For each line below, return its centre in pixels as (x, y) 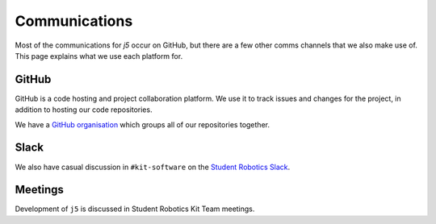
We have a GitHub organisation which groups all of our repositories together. (143, 124)
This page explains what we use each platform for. (99, 56)
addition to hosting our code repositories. (84, 110)
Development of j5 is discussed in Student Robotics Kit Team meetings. (135, 209)
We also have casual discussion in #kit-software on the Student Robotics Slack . (153, 167)
